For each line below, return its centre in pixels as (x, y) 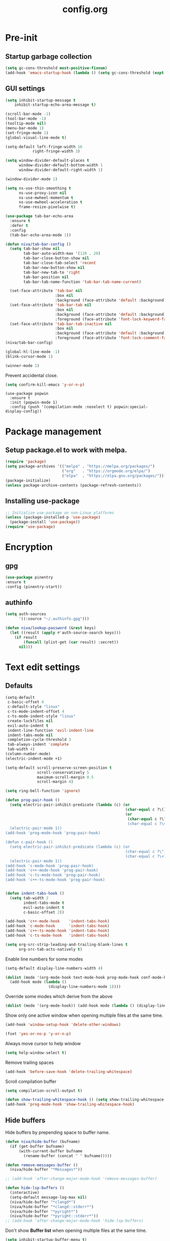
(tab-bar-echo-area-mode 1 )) (40, 235)
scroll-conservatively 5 (63, 772)
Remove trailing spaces (30, 1062)
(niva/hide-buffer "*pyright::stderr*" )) (54, 1216)
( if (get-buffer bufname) (37, 1146)
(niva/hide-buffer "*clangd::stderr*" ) (52, 1207)
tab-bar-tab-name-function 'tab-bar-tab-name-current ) (82, 282)
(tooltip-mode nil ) (26, 123)
